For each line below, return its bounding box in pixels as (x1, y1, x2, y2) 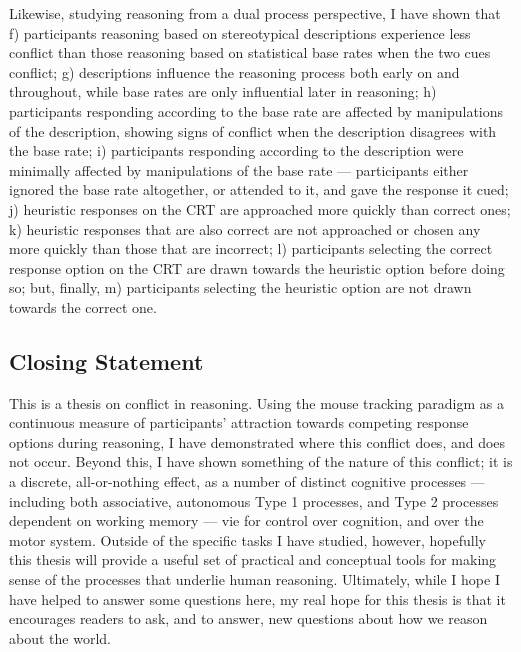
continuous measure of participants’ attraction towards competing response (9, 412, 469, 433)
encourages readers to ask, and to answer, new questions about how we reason (9, 608, 488, 629)
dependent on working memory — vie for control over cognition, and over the (9, 510, 484, 531)
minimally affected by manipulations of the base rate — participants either (9, 159, 469, 180)
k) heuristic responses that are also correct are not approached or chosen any (9, 218, 481, 239)
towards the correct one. (9, 296, 157, 317)
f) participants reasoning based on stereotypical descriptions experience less (9, 22, 471, 43)
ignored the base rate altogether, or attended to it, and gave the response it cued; (9, 179, 509, 200)
